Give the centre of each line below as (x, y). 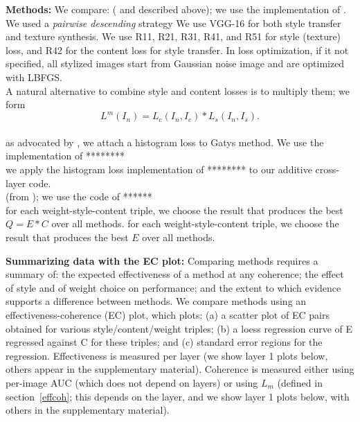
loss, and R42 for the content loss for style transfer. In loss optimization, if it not (177, 50)
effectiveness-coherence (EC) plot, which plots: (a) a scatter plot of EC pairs (168, 314)
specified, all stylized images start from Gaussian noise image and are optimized (175, 63)
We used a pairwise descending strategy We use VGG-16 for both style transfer (173, 23)
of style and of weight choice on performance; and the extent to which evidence (173, 287)
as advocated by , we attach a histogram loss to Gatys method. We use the (165, 142)
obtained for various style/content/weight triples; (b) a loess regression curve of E (179, 328)
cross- (327, 169)
